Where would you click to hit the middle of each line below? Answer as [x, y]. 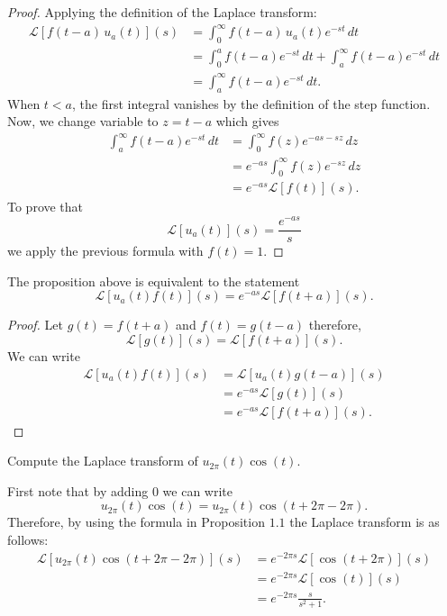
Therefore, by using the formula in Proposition [136, 522]
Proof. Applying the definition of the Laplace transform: [162, 12]
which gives [247, 121]
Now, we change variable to [83, 121]
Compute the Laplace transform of [103, 461]
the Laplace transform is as [365, 522]
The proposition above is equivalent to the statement [154, 281]
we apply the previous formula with [105, 251]
